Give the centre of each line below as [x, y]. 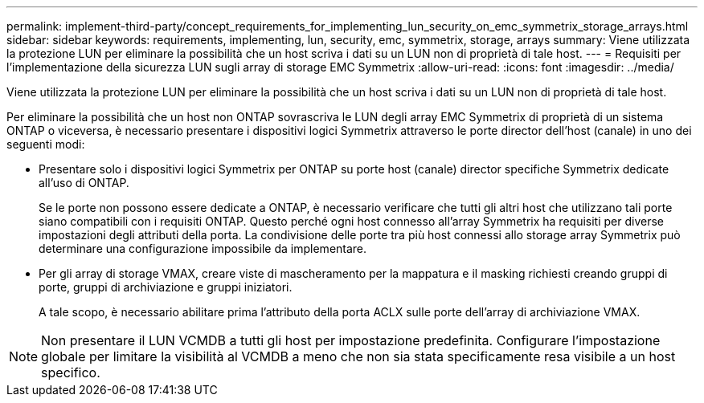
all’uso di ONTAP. [84, 183]
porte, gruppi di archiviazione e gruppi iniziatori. [166, 287]
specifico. [71, 372]
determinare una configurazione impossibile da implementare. [203, 248]
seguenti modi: [46, 144]
